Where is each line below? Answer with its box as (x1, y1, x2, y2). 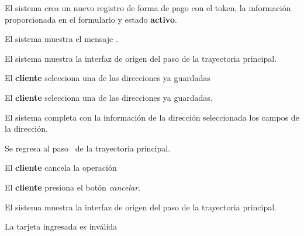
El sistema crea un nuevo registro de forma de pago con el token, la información (5, 2, 291, 13)
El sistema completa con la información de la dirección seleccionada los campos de (5, 111, 299, 123)
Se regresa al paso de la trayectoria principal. (5, 142, 171, 154)
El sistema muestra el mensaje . (5, 33, 118, 45)
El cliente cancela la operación (5, 161, 117, 174)
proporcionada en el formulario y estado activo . (5, 13, 177, 25)
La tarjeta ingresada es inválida (5, 220, 118, 233)
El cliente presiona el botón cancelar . (5, 181, 141, 193)
